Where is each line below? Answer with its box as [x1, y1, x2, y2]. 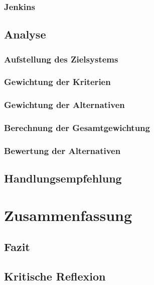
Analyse [4, 26, 46, 42]
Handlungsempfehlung [4, 170, 122, 186]
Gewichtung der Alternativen [4, 98, 125, 111]
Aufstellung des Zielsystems [4, 52, 118, 65]
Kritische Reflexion [4, 268, 106, 284]
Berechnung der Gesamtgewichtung [4, 121, 150, 134]
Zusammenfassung [4, 204, 132, 225]
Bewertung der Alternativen [4, 144, 121, 156]
